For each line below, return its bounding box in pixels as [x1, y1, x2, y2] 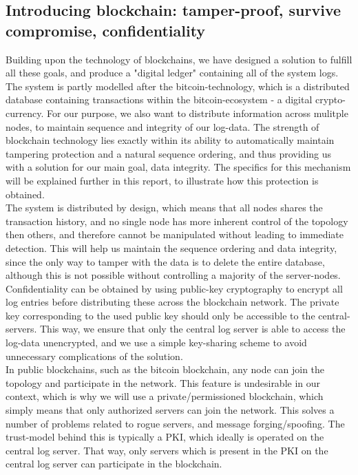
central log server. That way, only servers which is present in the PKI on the [6, 443, 328, 457]
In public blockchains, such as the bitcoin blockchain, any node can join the [6, 362, 325, 377]
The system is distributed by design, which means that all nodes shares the [6, 200, 323, 215]
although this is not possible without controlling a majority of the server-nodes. [6, 268, 341, 282]
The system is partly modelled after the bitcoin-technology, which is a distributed [6, 78, 350, 93]
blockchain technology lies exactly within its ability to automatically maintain [6, 133, 335, 147]
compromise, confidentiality [6, 19, 206, 41]
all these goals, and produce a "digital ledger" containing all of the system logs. [6, 65, 339, 80]
